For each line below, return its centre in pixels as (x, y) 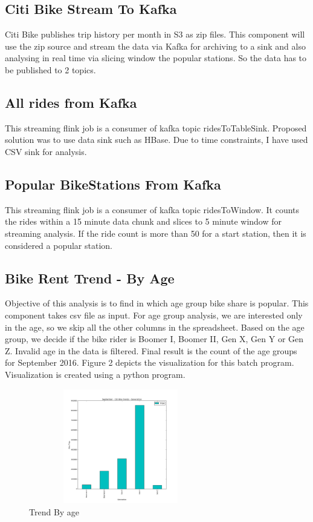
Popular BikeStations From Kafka (113, 184)
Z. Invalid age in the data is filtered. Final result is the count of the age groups (151, 350)
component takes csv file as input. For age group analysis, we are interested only (154, 315)
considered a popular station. (59, 245)
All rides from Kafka (71, 102)
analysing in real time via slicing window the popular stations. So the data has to (156, 58)
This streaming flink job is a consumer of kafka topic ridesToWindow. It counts (152, 209)
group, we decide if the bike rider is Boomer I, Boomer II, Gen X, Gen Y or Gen (154, 339)
